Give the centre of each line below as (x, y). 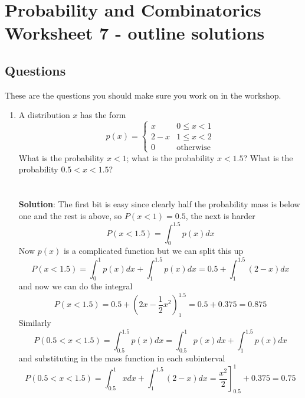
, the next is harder (220, 215)
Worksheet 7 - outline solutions (135, 33)
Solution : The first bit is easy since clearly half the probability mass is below (159, 203)
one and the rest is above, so (70, 215)
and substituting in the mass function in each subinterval (122, 358)
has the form (103, 115)
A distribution (44, 115)
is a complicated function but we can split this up (153, 251)
